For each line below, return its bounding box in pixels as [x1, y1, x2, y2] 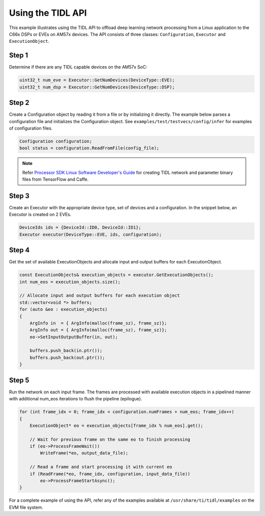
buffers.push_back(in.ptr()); [29, 348, 103, 354]
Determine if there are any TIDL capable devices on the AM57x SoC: [9, 64, 147, 70]
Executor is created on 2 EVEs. [9, 212, 72, 218]
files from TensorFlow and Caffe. [22, 176, 89, 182]
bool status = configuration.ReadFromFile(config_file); [19, 145, 159, 151]
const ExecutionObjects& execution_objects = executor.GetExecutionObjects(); [19, 272, 213, 278]
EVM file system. [9, 504, 44, 510]
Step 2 [9, 98, 29, 107]
